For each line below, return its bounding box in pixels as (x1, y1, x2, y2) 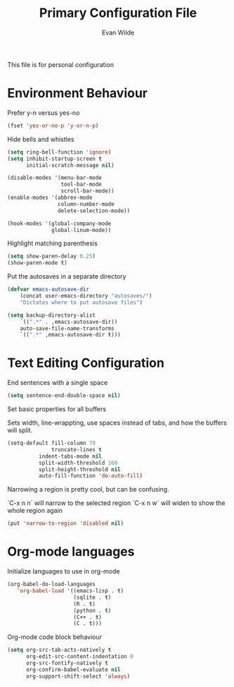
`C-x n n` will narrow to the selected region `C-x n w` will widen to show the (7, 499, 226, 507)
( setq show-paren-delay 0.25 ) (7, 253, 96, 260)
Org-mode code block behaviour (7, 633, 103, 641)
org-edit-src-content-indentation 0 (25, 653, 134, 660)
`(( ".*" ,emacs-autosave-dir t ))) (20, 332, 121, 339)
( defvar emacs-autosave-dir (7, 286, 90, 293)
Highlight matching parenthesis (7, 239, 98, 248)
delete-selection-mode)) (57, 207, 131, 214)
